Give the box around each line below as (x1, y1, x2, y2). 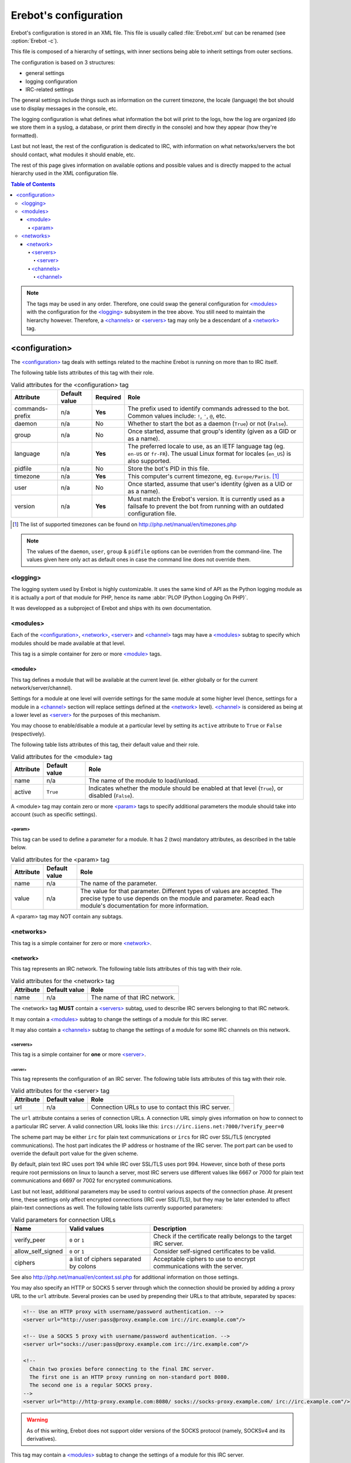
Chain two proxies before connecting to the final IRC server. (29, 1365, 215, 1372)
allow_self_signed (14, 1247, 63, 1255)
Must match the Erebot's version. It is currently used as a (128, 495, 285, 503)
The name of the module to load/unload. (88, 777, 199, 785)
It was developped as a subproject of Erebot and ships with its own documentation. (11, 605, 212, 612)
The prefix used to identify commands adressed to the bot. (128, 404, 290, 413)
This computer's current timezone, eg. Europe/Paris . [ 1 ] (128, 472, 280, 480)
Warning (26, 1416, 48, 1423)
